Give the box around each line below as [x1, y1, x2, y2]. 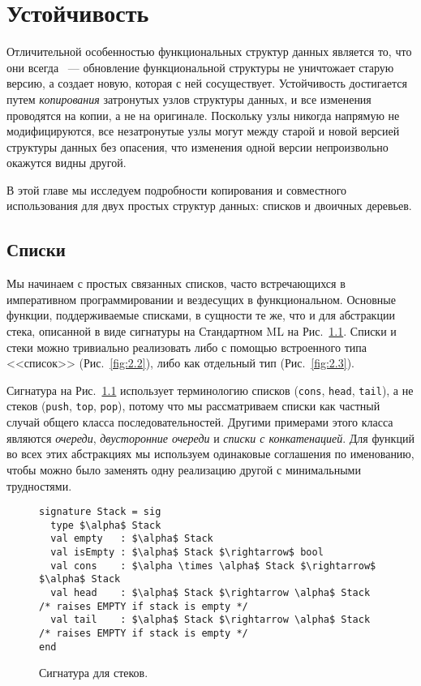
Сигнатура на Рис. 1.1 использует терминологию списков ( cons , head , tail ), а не [6, 381, 414, 398]
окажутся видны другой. [6, 154, 127, 171]
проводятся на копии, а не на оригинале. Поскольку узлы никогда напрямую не [6, 106, 400, 123]
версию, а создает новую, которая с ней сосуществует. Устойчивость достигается [6, 75, 407, 92]
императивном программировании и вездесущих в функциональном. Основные [6, 290, 396, 307]
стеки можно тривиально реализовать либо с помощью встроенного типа [6, 338, 367, 355]
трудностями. [6, 477, 72, 494]
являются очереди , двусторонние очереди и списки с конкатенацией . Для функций [6, 429, 415, 446]
